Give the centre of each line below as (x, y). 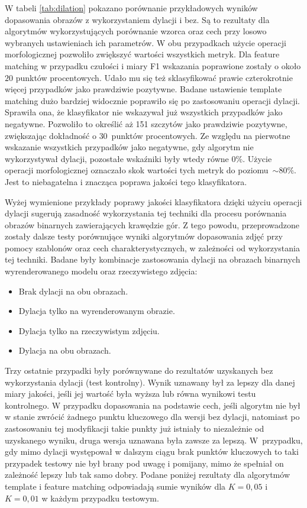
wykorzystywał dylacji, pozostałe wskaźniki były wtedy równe (117, 158)
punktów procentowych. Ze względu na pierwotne (201, 135)
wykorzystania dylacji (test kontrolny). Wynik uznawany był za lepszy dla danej (150, 382)
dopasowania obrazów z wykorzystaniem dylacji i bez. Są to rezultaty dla (137, 19)
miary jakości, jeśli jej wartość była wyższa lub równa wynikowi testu (130, 394)
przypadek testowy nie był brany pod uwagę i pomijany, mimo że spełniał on (144, 463)
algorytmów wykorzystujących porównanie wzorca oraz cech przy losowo (136, 31)
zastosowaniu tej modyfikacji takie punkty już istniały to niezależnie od (135, 428)
